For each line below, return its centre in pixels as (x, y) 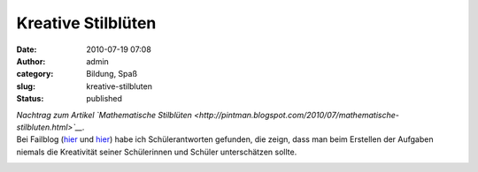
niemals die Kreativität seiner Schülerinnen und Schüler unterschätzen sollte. (157, 152)
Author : (31, 61)
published (104, 99)
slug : (26, 86)
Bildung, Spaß (112, 74)
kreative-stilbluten (119, 86)
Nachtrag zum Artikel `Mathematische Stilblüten (104, 115)
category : (35, 74)
